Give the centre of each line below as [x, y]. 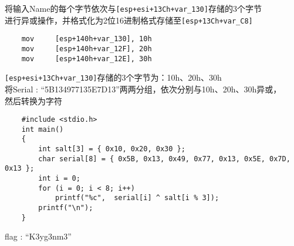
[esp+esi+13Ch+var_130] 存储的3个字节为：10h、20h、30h [113, 77]
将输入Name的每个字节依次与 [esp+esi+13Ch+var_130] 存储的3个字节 [133, 8]
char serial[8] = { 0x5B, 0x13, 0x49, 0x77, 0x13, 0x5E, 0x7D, [164, 159]
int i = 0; [59, 179]
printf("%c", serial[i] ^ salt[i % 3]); [137, 198]
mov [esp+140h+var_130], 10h [87, 39]
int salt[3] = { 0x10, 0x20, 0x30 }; [112, 149]
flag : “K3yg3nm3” [38, 236]
